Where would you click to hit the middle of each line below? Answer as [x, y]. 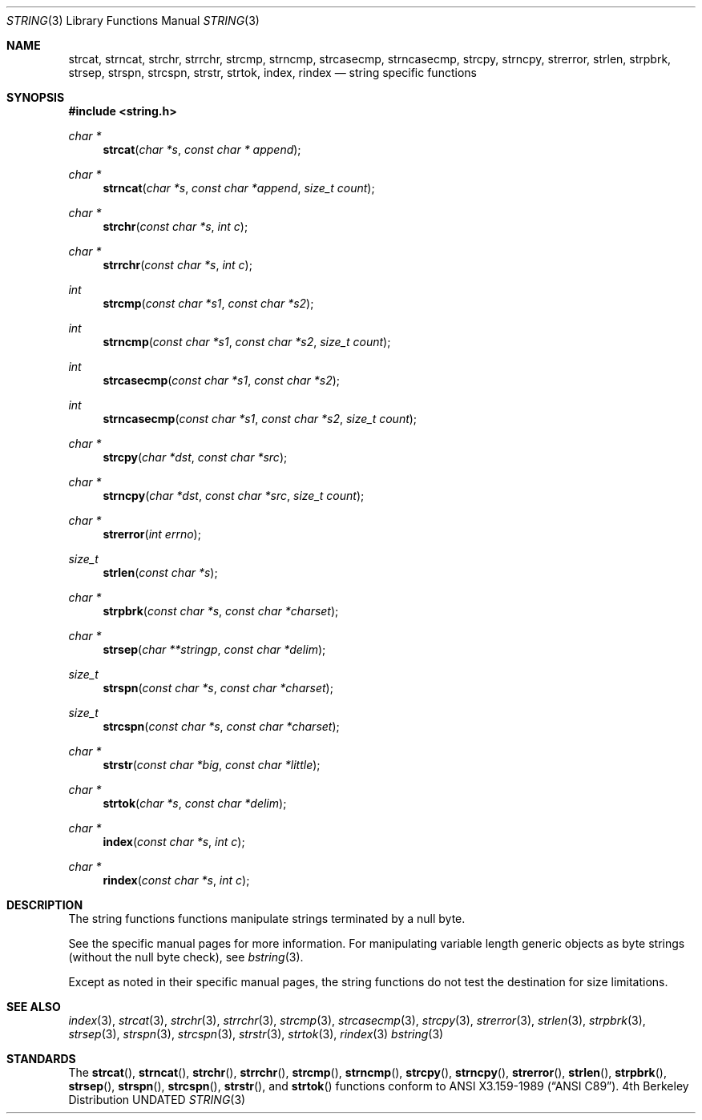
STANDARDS [41, 1059]
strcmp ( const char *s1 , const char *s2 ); [208, 303]
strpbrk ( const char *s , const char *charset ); [221, 611]
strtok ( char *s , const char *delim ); [195, 803]
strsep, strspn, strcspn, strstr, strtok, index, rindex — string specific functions [272, 73]
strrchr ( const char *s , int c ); [178, 265]
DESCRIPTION [45, 905]
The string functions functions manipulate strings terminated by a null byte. [267, 919]
